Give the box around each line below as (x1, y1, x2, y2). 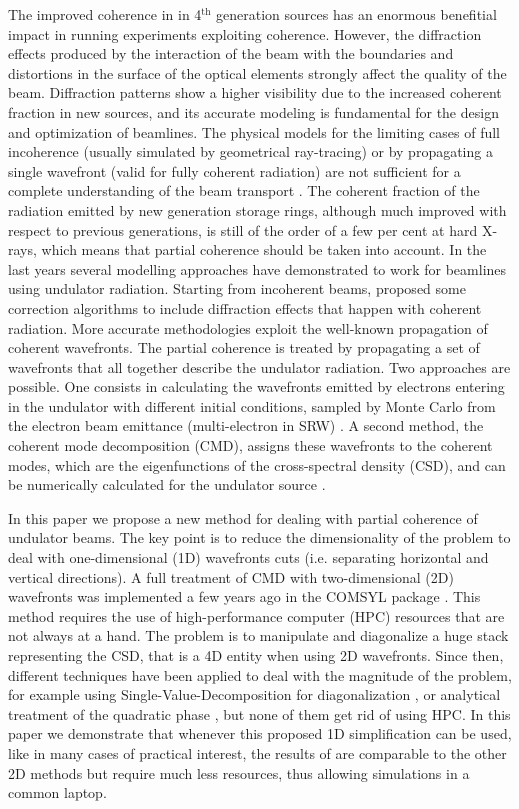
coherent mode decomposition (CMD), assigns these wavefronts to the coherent (8, 435, 493, 456)
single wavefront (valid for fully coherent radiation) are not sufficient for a (8, 160, 461, 181)
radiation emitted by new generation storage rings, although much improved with (8, 199, 507, 220)
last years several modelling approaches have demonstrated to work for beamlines (8, 258, 507, 279)
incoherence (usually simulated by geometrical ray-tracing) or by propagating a (8, 141, 493, 162)
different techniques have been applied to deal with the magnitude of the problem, (8, 664, 512, 685)
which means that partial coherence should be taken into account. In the (41, 239, 487, 260)
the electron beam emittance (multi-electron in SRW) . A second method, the (8, 415, 484, 436)
